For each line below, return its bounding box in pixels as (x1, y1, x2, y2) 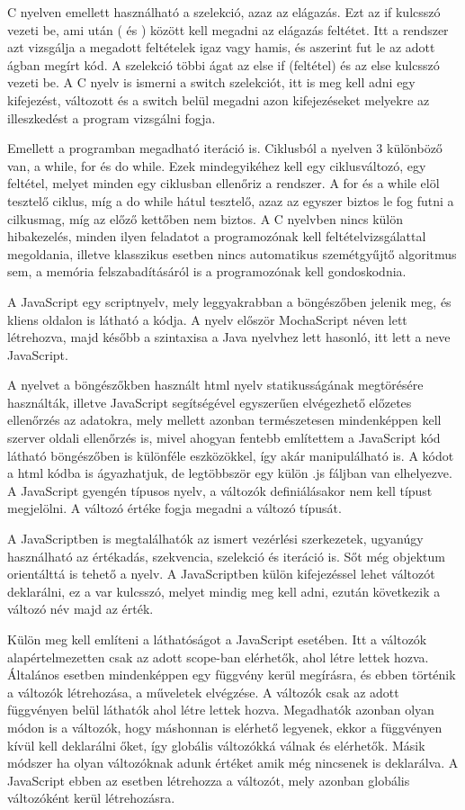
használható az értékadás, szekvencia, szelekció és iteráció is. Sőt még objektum (7, 546, 445, 565)
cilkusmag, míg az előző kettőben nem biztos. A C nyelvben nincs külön (7, 209, 404, 228)
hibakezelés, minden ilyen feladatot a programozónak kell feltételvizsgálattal (7, 227, 426, 246)
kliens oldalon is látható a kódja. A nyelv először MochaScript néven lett (7, 310, 407, 328)
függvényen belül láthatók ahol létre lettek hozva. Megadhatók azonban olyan (7, 700, 434, 719)
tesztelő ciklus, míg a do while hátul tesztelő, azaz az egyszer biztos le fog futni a (7, 191, 454, 210)
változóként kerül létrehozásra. (7, 788, 175, 807)
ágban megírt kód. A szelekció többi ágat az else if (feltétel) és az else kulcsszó (7, 55, 440, 74)
